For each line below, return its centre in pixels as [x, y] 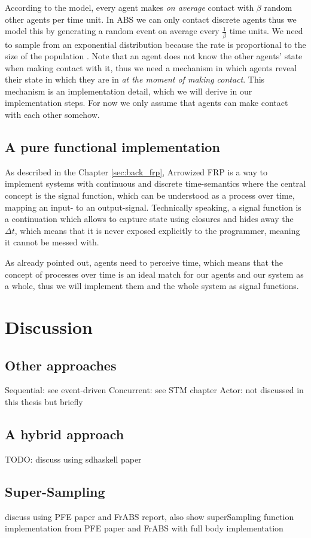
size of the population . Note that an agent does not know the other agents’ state [154, 56]
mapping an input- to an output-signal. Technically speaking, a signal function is [153, 207]
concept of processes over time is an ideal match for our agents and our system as [154, 274]
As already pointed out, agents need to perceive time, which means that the [144, 262]
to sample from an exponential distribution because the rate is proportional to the [155, 44]
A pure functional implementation [112, 147]
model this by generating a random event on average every [112, 31]
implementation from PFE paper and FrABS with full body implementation [144, 528]
